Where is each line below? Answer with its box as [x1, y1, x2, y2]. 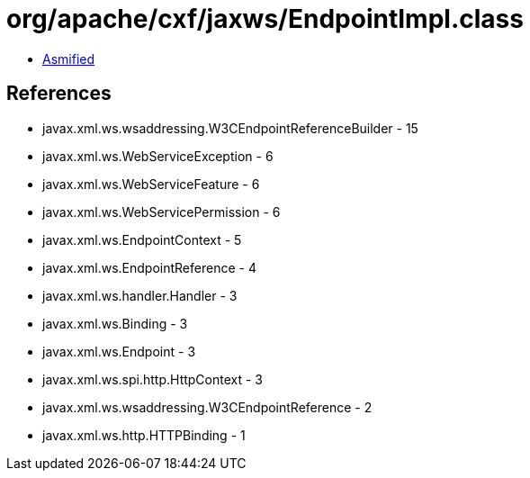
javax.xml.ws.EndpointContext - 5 [42, 231, 242, 248]
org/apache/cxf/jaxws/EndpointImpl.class [6, 4, 524, 34]
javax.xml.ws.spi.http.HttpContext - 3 [42, 371, 264, 387]
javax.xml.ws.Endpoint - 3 [42, 343, 196, 359]
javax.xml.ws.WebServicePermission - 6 [42, 203, 281, 220]
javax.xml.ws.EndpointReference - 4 [42, 259, 256, 275]
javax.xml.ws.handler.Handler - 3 [42, 287, 238, 303]
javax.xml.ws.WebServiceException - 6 [42, 148, 274, 164]
